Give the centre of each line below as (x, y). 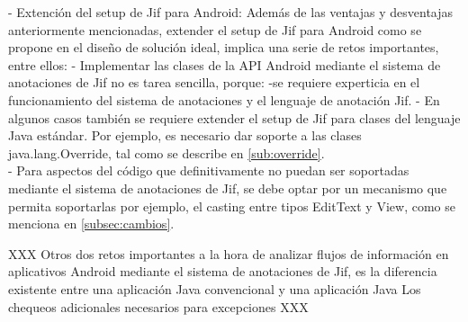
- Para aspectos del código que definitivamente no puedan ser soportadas (209, 170)
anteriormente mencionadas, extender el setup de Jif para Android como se (215, 29)
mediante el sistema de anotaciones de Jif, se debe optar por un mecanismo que (228, 188)
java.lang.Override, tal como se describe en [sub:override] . (166, 152)
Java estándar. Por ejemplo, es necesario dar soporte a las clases (185, 135)
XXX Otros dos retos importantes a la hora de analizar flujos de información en (229, 253)
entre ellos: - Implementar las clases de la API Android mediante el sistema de (225, 64)
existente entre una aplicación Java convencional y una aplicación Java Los (215, 288)
